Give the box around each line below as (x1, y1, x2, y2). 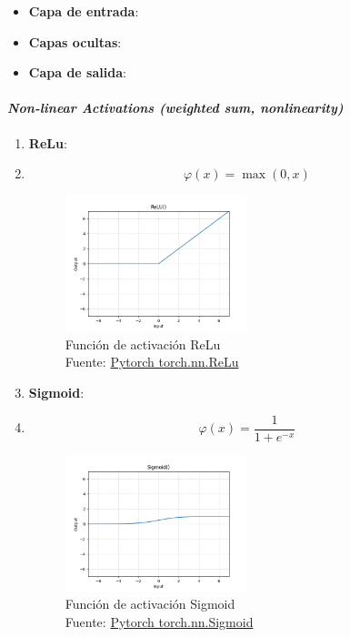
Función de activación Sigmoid (65, 594, 235, 613)
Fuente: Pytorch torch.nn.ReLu (65, 352, 239, 371)
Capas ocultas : (28, 32, 122, 51)
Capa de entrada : (28, 2, 139, 20)
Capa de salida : (28, 63, 126, 82)
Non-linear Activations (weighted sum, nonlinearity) (7, 98, 344, 117)
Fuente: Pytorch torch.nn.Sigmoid (65, 612, 254, 631)
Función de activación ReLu (65, 334, 221, 353)
